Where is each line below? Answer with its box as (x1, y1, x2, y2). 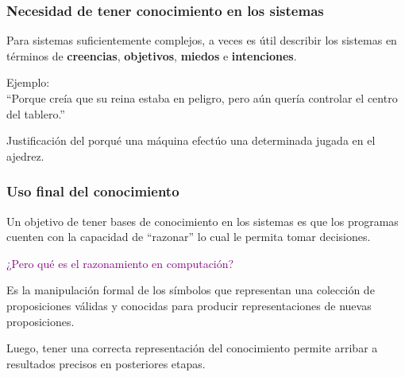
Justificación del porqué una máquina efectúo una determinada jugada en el (6, 132, 376, 149)
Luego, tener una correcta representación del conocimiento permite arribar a (6, 340, 378, 356)
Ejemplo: (6, 74, 50, 91)
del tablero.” (6, 105, 65, 122)
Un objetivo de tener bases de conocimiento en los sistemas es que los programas (6, 212, 399, 229)
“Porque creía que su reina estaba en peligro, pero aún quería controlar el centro (6, 90, 398, 106)
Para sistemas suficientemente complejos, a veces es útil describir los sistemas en (6, 32, 397, 49)
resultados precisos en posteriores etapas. (6, 355, 206, 371)
